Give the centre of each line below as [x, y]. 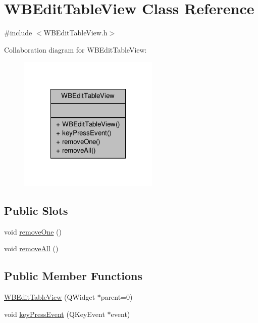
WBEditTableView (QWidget [50, 297]
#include [18, 33]
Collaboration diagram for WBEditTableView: [75, 49]
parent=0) [117, 297]
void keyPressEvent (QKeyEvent [55, 314]
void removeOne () [33, 231]
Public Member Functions [73, 276]
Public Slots [36, 210]
